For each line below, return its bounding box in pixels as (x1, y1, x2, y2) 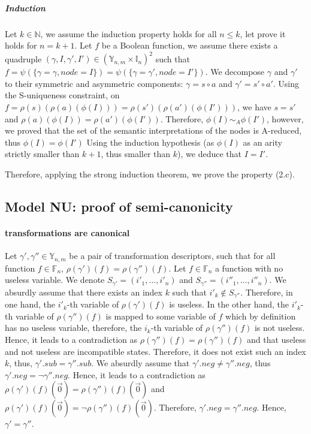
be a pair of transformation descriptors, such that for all (69, 249, 276, 262)
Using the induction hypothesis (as (86, 135, 215, 148)
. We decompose (205, 65, 265, 78)
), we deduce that (177, 147, 241, 160)
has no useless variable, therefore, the (5, 321, 142, 334)
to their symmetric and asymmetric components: (5, 77, 183, 89)
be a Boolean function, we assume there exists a (101, 39, 278, 52)
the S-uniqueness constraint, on (5, 89, 120, 101)
